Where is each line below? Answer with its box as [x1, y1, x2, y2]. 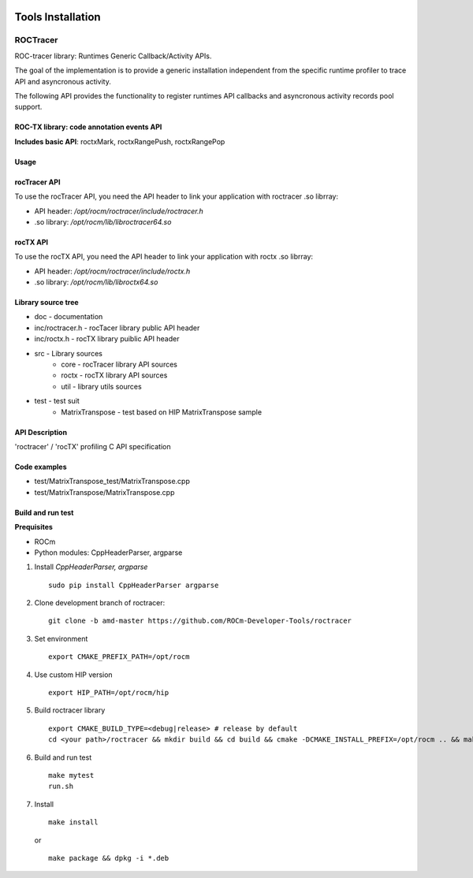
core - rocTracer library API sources [61, 359, 177, 370]
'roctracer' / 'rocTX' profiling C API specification [14, 441, 171, 451]
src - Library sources [34, 348, 102, 358]
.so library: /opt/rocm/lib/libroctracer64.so [34, 217, 172, 226]
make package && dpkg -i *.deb [48, 854, 169, 862]
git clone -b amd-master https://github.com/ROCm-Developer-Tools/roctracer [48, 616, 352, 626]
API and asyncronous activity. [14, 76, 112, 86]
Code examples [14, 462, 67, 471]
